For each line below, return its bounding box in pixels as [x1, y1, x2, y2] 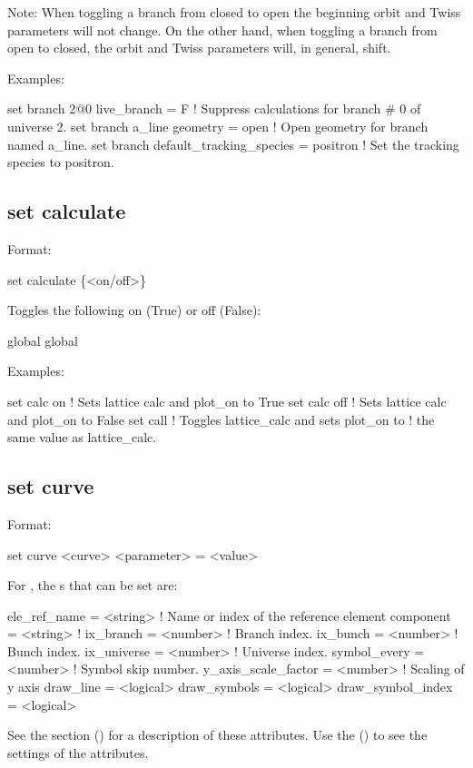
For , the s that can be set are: [7, 576, 178, 595]
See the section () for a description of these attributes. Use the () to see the [7, 725, 428, 744]
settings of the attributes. [7, 743, 149, 762]
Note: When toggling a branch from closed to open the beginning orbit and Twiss [7, 3, 461, 21]
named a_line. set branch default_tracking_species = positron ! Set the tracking [7, 134, 459, 153]
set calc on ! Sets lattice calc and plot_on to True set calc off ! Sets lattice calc [7, 391, 447, 410]
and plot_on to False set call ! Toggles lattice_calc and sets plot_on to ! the [7, 409, 435, 428]
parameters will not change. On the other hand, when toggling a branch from [7, 20, 438, 39]
